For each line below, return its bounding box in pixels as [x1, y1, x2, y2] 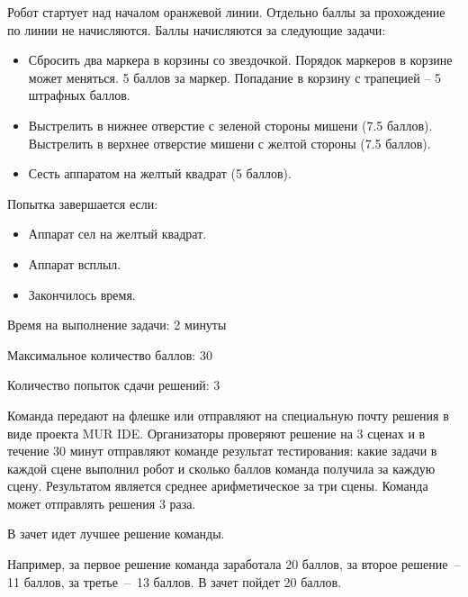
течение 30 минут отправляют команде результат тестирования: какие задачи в [7, 441, 437, 460]
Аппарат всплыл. [28, 254, 121, 273]
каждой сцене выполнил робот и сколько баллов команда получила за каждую [7, 458, 436, 477]
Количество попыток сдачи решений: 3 [7, 375, 220, 394]
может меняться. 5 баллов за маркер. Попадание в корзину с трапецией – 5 [28, 68, 442, 86]
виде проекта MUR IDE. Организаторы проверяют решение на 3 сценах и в [7, 423, 426, 442]
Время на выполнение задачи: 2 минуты [7, 315, 227, 334]
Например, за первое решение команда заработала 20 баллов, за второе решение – [7, 555, 461, 574]
